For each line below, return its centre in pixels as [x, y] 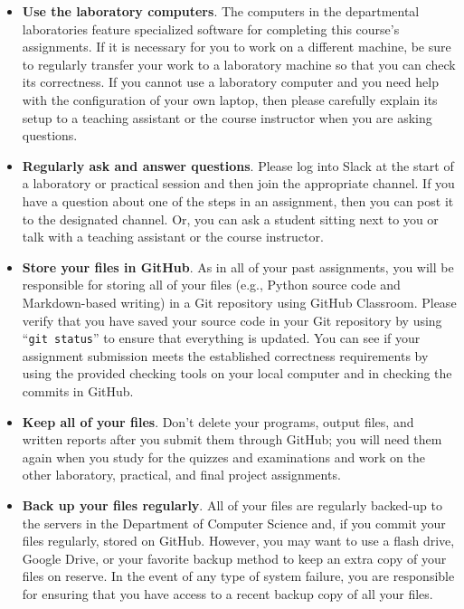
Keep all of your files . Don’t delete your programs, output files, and [218, 421]
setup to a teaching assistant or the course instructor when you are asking [227, 117]
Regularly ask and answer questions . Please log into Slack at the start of [238, 165]
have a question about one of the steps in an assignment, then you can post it [238, 200]
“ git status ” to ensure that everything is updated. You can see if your [221, 338]
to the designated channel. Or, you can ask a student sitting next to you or [230, 219]
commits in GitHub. [78, 390]
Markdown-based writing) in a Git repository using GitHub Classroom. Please [239, 302]
